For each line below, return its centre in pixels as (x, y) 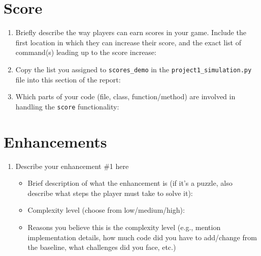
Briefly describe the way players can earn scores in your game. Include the (131, 32)
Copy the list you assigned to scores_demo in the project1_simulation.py (134, 69)
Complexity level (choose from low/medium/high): (106, 210)
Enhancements (55, 141)
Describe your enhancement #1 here (72, 166)
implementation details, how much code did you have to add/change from (142, 237)
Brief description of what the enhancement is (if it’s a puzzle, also (130, 183)
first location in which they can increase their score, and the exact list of (128, 42)
